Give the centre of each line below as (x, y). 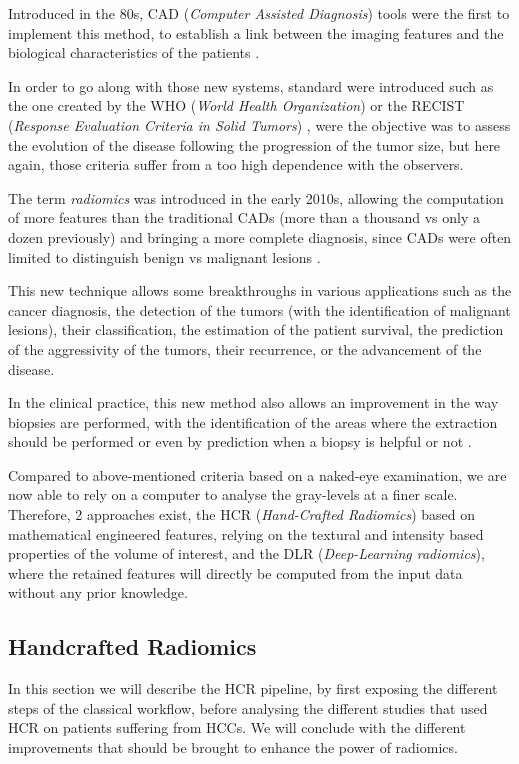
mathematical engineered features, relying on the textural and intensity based (246, 533)
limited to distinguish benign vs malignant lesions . (164, 256)
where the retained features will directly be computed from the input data (235, 572)
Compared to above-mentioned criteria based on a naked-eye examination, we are (257, 474)
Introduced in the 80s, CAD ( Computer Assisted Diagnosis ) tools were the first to (259, 13)
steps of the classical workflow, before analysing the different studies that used (248, 707)
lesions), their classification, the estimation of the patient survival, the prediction (256, 329)
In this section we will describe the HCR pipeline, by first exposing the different (253, 688)
